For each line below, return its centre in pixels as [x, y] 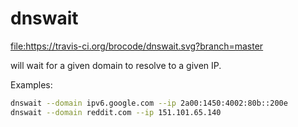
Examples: [31, 84]
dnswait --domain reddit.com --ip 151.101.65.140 [116, 112]
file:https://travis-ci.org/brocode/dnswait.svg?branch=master [137, 46]
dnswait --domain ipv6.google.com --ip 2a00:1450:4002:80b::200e [149, 103]
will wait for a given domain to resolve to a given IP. [116, 65]
